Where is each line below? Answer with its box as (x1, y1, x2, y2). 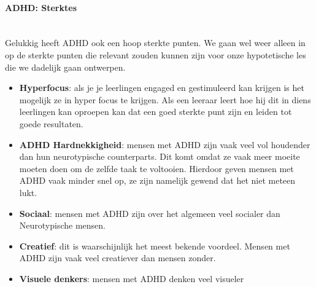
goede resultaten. (19, 117, 83, 130)
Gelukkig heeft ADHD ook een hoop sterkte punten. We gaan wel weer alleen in (5, 36, 306, 49)
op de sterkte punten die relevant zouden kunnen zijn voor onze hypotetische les (5, 48, 306, 61)
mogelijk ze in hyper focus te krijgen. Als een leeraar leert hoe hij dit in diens (19, 93, 311, 106)
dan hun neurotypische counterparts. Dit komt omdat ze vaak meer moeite (19, 150, 300, 163)
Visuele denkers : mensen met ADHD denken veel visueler (19, 272, 244, 285)
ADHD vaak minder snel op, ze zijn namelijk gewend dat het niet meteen (19, 174, 296, 187)
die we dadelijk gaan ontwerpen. (5, 60, 126, 73)
